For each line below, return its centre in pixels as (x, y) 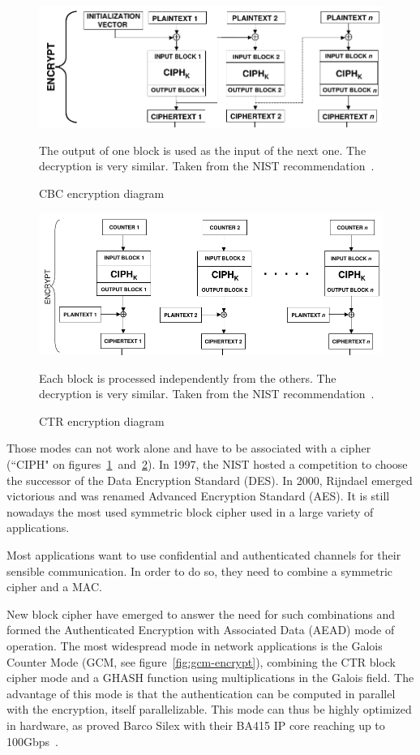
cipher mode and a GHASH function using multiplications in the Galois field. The (210, 678)
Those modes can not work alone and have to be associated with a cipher (189, 448)
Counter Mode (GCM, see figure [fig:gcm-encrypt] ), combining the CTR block (201, 661)
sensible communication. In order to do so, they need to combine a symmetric (199, 571)
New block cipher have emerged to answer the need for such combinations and (201, 613)
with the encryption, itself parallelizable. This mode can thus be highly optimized (209, 709)
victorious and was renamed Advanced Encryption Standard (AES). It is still (198, 496)
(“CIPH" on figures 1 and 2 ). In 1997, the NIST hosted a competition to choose (207, 464)
